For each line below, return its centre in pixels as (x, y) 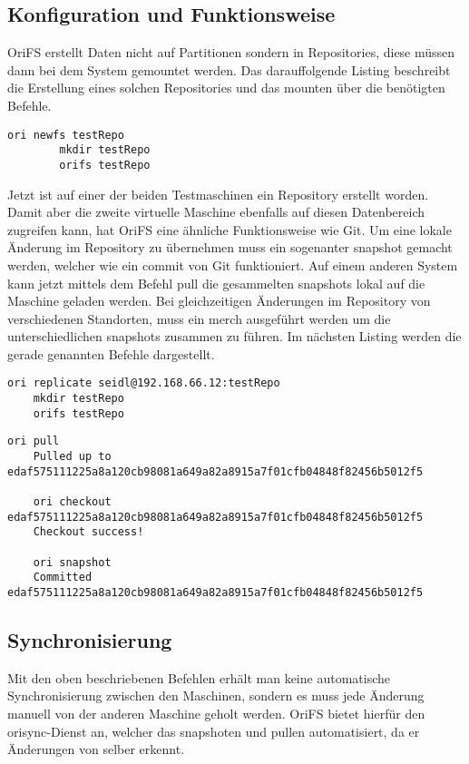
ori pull (34, 441)
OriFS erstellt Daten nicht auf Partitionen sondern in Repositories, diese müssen (231, 52)
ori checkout (72, 502)
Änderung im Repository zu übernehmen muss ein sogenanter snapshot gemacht (230, 247)
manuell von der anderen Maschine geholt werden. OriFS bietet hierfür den (216, 714)
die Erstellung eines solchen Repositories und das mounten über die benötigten (226, 88)
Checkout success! (88, 532)
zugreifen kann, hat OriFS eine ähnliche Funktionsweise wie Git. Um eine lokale (230, 229)
